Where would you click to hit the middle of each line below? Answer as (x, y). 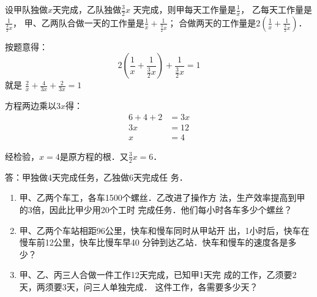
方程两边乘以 (31, 106)
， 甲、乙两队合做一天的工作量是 (79, 22)
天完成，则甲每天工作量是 (185, 9)
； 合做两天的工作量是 (212, 22)
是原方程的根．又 (94, 156)
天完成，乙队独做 (87, 9)
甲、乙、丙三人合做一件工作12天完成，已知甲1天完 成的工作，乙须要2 (158, 275)
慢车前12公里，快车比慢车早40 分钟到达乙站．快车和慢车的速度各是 (154, 242)
